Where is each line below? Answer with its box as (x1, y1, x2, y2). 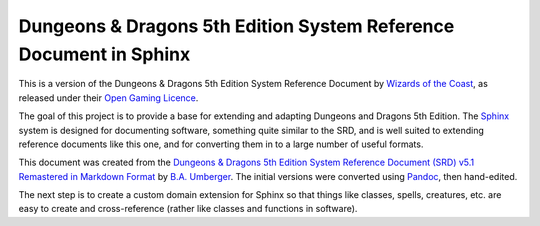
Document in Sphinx (18, 43, 191, 65)
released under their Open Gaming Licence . (18, 91, 199, 104)
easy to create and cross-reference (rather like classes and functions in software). (18, 203, 358, 215)
